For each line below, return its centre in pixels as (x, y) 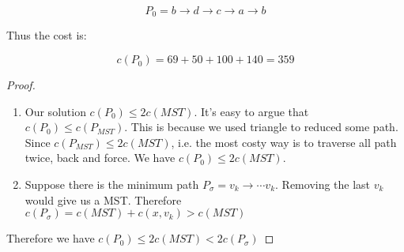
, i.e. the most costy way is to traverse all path (284, 142)
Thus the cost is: (47, 35)
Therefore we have (51, 238)
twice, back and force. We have (100, 158)
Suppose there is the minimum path (112, 184)
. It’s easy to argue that (251, 111)
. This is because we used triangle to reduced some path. (261, 127)
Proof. (21, 85)
